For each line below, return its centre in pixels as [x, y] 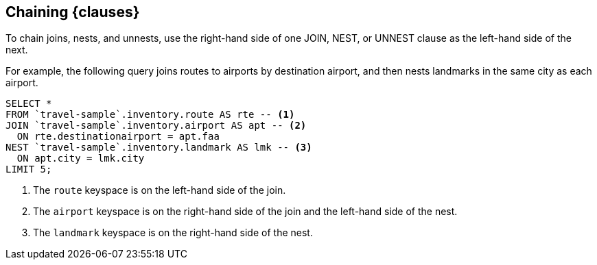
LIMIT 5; [29, 169]
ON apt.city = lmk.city [81, 159]
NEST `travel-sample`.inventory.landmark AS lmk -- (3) [159, 148]
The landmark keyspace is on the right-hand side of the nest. [173, 233]
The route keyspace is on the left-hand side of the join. [160, 190]
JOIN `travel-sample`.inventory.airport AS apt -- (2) [156, 126]
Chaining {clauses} [73, 12]
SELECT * [29, 104]
